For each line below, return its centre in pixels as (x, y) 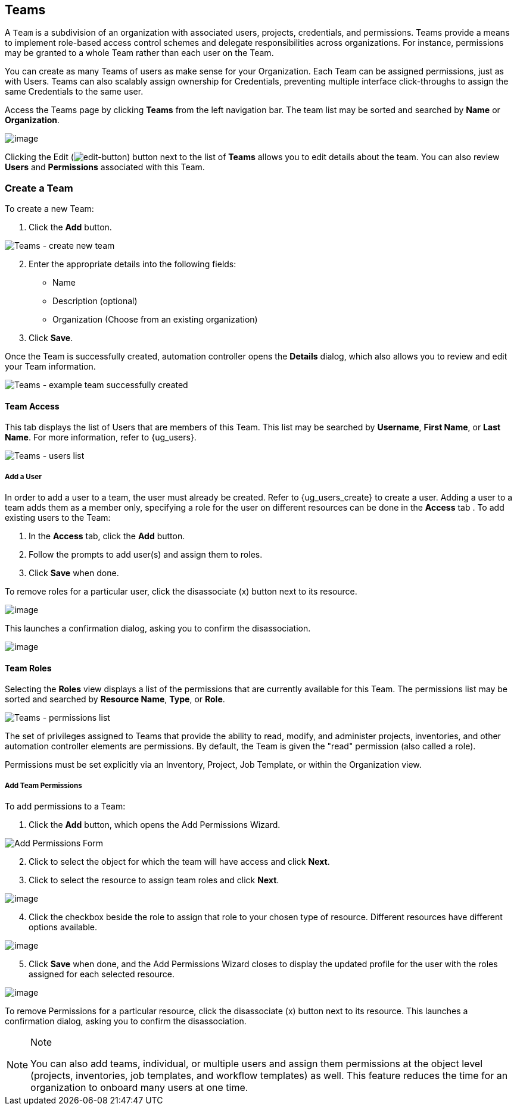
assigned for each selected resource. (102, 974)
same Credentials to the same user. (74, 92)
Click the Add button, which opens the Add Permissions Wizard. (155, 825)
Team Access (32, 406)
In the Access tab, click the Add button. (107, 536)
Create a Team (39, 188)
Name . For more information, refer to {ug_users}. (101, 437)
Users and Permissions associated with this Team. (105, 167)
